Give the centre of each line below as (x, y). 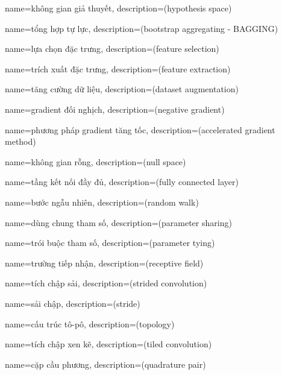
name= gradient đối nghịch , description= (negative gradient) (115, 109)
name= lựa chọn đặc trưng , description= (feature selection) (112, 49)
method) (20, 141)
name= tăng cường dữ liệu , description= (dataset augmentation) (122, 89)
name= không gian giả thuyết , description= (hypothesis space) (118, 8)
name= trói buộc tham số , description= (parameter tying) (110, 243)
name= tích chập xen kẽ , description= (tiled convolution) (108, 344)
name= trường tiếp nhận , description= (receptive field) (104, 263)
